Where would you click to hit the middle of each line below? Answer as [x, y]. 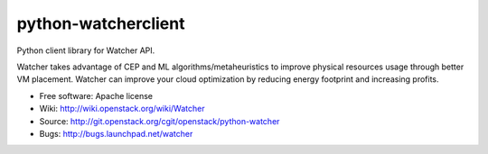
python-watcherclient [101, 23]
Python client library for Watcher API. [86, 50]
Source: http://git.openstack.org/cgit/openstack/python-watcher [160, 121]
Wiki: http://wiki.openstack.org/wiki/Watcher [122, 109]
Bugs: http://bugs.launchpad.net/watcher [116, 133]
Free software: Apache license [96, 95]
